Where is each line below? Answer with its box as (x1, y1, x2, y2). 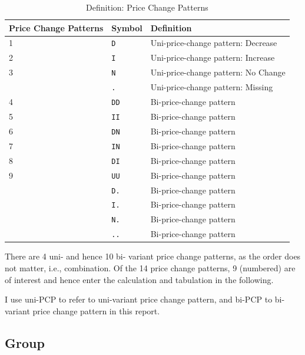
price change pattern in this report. (32, 304, 160, 317)
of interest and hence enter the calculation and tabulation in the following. (5, 273, 274, 285)
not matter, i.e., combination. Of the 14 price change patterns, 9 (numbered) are (5, 261, 296, 274)
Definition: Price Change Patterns (86, 1, 208, 13)
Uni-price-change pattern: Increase (150, 51, 275, 64)
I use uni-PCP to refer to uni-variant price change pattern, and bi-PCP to (5, 293, 273, 305)
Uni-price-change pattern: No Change (150, 66, 286, 78)
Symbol (111, 21, 142, 34)
